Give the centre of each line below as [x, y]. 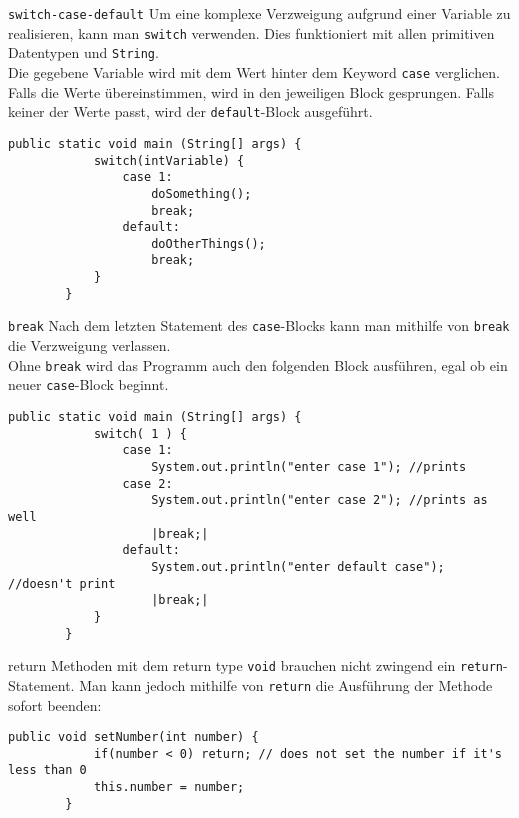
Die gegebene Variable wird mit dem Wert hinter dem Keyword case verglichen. [254, 71]
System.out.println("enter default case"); [298, 566]
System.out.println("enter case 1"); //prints [309, 466]
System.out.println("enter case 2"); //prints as [319, 500]
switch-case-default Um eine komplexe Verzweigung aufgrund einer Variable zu [259, 13]
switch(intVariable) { [169, 160]
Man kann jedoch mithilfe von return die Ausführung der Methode [286, 684]
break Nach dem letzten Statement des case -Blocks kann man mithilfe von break [259, 325]
